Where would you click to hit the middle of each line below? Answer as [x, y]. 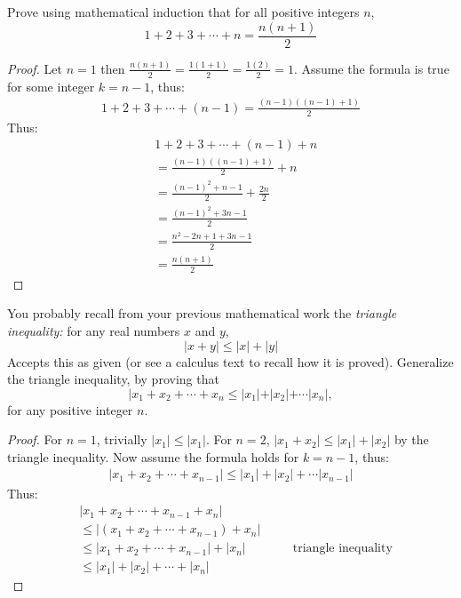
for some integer [51, 86]
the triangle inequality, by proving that [113, 379]
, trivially [122, 439]
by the [411, 439]
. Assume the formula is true [371, 68]
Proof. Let [35, 68]
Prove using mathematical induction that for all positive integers [183, 12]
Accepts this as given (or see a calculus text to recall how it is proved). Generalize [230, 361]
